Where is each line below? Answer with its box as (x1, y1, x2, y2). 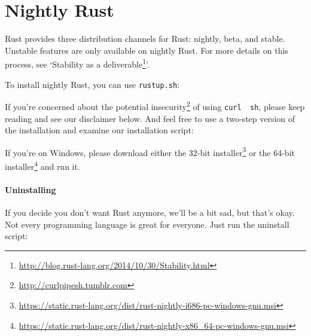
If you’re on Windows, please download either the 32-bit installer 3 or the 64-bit (5, 144, 295, 158)
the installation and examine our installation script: (5, 124, 194, 136)
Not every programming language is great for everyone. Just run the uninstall (5, 218, 289, 230)
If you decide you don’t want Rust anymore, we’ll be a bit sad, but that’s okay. (5, 206, 295, 219)
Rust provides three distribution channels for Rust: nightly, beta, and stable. (5, 32, 285, 45)
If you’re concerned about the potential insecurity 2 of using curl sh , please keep (5, 99, 305, 112)
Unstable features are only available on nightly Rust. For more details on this (5, 44, 288, 56)
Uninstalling (5, 183, 56, 196)
